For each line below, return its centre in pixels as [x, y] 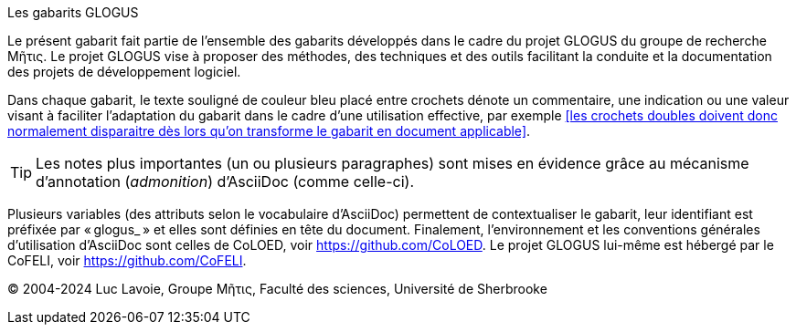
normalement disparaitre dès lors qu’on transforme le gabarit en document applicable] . [269, 131]
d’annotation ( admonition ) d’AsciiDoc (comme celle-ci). [225, 182]
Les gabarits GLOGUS [73, 12]
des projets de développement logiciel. [124, 72]
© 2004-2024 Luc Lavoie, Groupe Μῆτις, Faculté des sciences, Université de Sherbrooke [277, 289]
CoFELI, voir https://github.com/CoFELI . [127, 260]
